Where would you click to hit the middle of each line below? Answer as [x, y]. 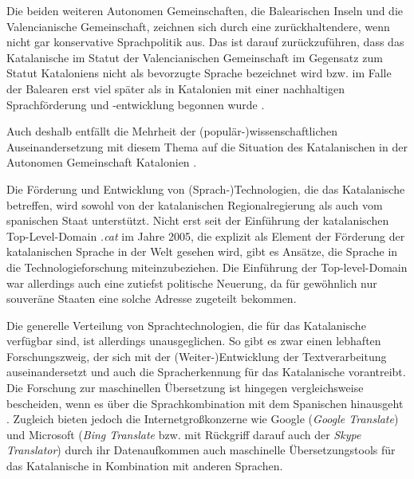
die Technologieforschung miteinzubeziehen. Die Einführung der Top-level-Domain [207, 267]
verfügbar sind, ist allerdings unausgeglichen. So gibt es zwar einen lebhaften [194, 341]
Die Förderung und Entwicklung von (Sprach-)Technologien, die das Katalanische [206, 188]
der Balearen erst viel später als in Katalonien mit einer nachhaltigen [176, 88]
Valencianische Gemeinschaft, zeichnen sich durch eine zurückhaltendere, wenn [198, 26]
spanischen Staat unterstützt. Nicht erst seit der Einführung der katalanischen [198, 220]
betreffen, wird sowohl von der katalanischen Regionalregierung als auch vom [195, 204]
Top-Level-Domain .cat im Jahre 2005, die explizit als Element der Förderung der [206, 236]
